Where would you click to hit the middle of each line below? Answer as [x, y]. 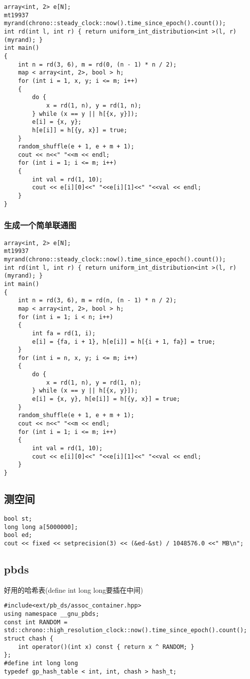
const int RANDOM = [36, 622]
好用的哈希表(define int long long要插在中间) [74, 590]
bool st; [18, 518]
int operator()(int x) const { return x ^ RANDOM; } [106, 647]
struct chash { [29, 638]
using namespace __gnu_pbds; [52, 614]
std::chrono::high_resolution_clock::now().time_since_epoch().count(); [125, 630]
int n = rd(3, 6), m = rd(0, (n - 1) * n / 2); [97, 64]
